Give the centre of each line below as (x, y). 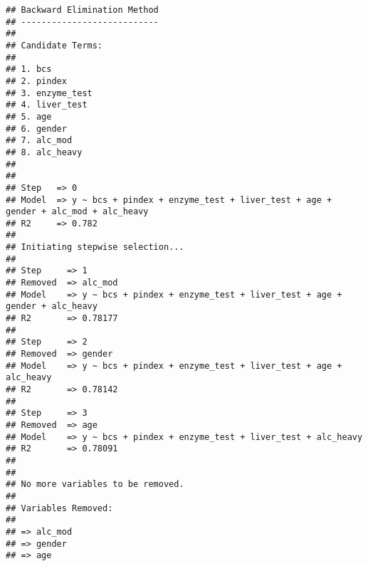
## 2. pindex (36, 81)
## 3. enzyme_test (49, 93)
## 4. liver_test (47, 105)
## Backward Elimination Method (82, 10)
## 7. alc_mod (39, 141)
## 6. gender (36, 129)
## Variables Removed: (59, 508)
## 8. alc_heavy (44, 152)
